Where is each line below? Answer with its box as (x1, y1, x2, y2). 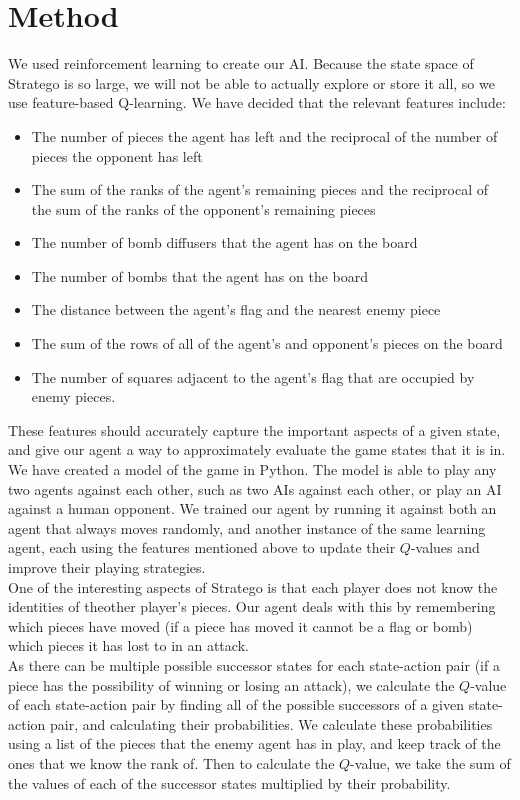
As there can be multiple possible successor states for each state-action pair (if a (8, 654, 500, 675)
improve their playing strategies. (8, 557, 206, 577)
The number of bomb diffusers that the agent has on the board (31, 232, 418, 253)
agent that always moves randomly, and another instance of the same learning (8, 517, 486, 538)
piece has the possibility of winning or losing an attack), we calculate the (8, 674, 455, 695)
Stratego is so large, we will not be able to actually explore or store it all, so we (8, 72, 495, 93)
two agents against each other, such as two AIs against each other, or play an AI (8, 478, 502, 499)
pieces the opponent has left (31, 145, 203, 166)
